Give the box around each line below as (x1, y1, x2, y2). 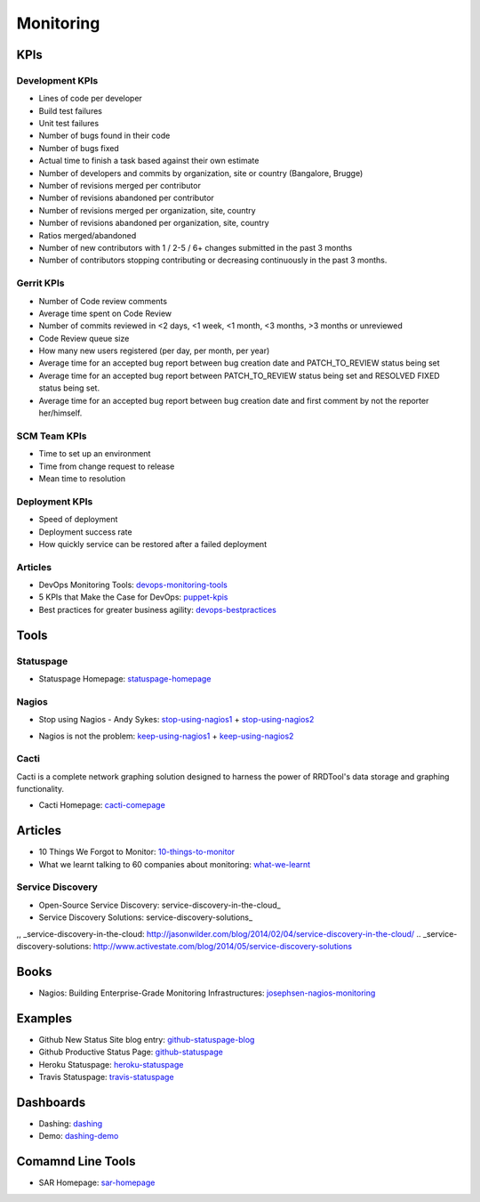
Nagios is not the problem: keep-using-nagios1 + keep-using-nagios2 (38, 730, 294, 741)
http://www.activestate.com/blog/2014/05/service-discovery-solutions (92, 941, 353, 952)
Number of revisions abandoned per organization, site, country (38, 218, 270, 229)
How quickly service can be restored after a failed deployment (38, 538, 267, 549)
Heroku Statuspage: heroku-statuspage (38, 1059, 184, 1069)
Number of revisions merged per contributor (38, 181, 202, 191)
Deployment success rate (38, 526, 132, 537)
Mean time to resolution (38, 472, 126, 484)
